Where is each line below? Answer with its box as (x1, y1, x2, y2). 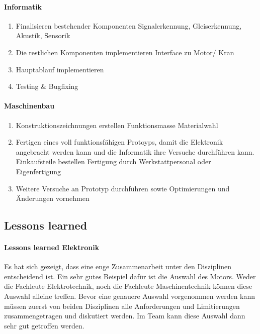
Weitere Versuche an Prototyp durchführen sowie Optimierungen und (16, 183, 230, 193)
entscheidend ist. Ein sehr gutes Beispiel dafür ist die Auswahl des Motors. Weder (4, 271, 256, 281)
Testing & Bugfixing (16, 81, 78, 91)
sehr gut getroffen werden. (4, 320, 84, 330)
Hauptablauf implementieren (16, 64, 104, 74)
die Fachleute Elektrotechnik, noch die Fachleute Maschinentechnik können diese (4, 281, 252, 291)
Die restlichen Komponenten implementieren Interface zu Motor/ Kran (16, 47, 234, 57)
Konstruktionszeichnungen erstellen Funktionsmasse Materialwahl (16, 120, 218, 130)
